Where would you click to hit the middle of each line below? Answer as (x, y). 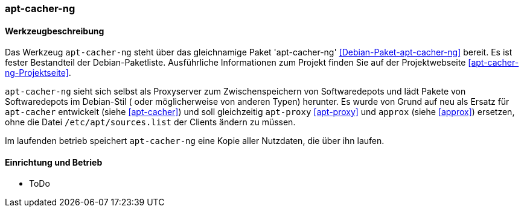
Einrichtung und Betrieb (54, 162)
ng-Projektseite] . (38, 73)
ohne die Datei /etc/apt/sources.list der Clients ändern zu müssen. (150, 122)
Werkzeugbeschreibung (55, 31)
